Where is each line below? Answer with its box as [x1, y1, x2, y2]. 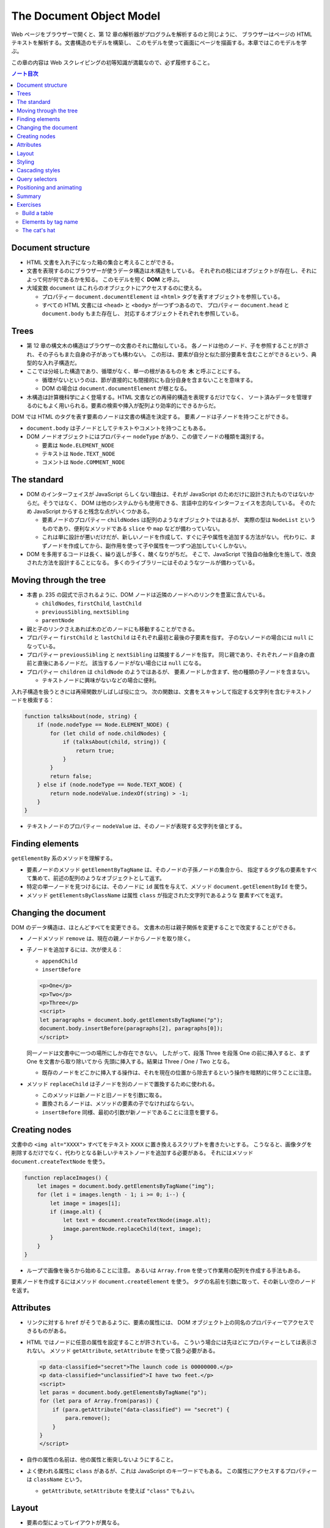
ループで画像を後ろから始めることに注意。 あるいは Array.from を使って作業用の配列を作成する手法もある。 [26, 1267, 304, 1274]
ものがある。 [37, 1327, 70, 1335]
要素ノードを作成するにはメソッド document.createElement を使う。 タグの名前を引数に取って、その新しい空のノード [11, 1278, 317, 1285]
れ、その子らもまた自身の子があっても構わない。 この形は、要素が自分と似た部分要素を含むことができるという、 [26, 350, 312, 358]
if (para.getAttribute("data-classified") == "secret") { [52, 1406, 230, 1413]
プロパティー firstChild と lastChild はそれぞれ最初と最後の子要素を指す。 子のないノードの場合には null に [26, 634, 314, 641]
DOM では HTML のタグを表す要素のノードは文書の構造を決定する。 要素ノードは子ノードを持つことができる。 [11, 413, 291, 421]
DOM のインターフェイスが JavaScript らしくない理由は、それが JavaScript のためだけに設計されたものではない [26, 491, 309, 498]
